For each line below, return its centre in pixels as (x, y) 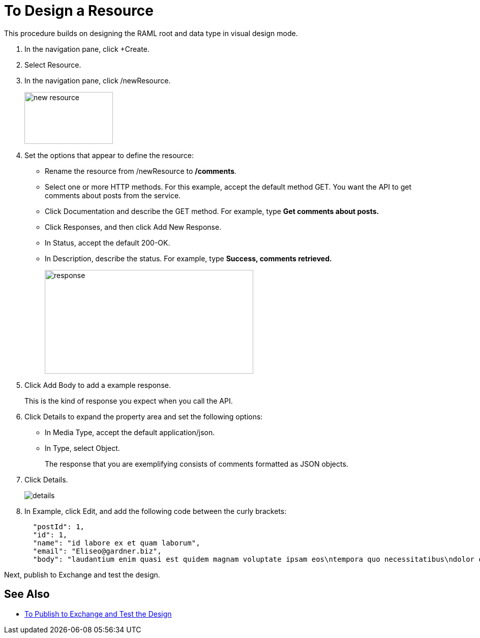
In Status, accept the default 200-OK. (108, 242)
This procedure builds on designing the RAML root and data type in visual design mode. (151, 33)
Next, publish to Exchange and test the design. (82, 574)
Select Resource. (53, 65)
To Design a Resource (79, 11)
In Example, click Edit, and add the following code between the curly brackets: (156, 511)
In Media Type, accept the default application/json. (130, 432)
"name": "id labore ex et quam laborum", (116, 543)
